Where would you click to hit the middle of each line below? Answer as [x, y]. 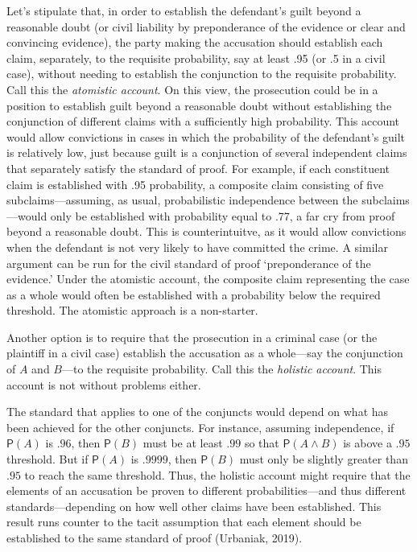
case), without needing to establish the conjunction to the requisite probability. [202, 74]
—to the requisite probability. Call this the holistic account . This [222, 369]
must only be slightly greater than [324, 459]
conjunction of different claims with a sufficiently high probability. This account [203, 121]
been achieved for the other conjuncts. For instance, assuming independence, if [200, 427]
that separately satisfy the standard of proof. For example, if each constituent [198, 168]
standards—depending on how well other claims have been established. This [194, 506]
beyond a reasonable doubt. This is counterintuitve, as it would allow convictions [206, 231]
